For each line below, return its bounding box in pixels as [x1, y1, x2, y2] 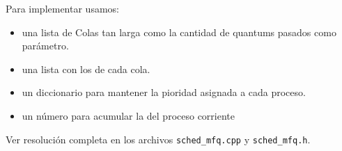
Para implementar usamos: [6, 1, 119, 15]
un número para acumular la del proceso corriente [22, 108, 235, 122]
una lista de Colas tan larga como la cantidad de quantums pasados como [22, 24, 336, 39]
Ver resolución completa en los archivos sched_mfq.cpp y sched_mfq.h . [6, 132, 311, 146]
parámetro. [22, 38, 69, 53]
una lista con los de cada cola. [22, 61, 150, 76]
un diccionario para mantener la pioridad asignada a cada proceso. [22, 85, 306, 100]
